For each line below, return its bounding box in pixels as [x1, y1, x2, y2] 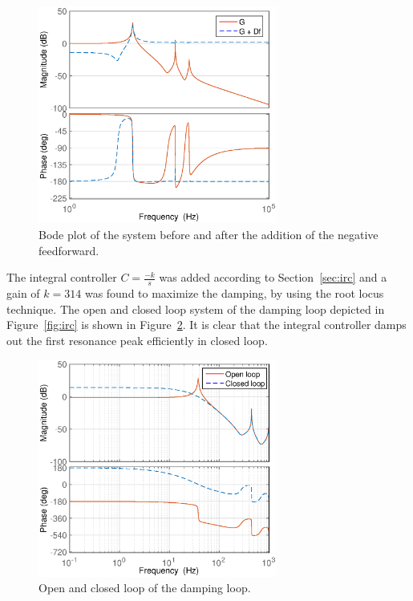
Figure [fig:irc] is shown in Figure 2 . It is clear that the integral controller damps [6, 316, 407, 333]
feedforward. [38, 242, 99, 258]
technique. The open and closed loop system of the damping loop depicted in [6, 300, 385, 317]
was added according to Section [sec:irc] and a [159, 269, 387, 286]
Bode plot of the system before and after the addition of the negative [38, 226, 379, 242]
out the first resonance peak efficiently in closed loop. [6, 331, 268, 348]
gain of [6, 285, 40, 302]
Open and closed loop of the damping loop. [38, 579, 251, 596]
